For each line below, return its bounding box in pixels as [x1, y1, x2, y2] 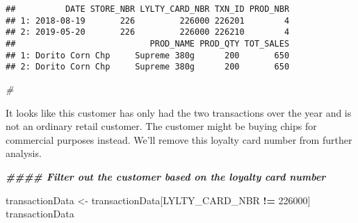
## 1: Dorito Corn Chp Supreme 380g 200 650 [6, 50, 290, 60]
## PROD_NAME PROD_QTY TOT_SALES [6, 38, 290, 49]
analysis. [6, 146, 42, 160]
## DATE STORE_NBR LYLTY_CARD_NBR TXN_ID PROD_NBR [6, 4, 290, 14]
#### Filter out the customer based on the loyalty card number [6, 169, 326, 183]
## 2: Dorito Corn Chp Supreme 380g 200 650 [6, 62, 290, 72]
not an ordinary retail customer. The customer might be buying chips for [6, 119, 317, 133]
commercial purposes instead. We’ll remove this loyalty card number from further [6, 132, 352, 147]
